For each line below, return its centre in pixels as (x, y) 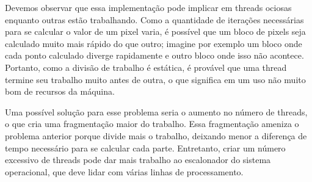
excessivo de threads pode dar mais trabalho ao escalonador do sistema (138, 160)
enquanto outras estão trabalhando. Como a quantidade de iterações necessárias (154, 19)
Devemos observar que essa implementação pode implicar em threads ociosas (148, 7)
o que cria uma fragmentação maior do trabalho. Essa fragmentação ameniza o (152, 124)
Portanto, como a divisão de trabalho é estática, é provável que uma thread (146, 67)
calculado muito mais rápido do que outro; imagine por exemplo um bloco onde (154, 43)
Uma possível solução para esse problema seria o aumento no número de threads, (156, 111)
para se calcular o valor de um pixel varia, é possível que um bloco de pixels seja (155, 31)
